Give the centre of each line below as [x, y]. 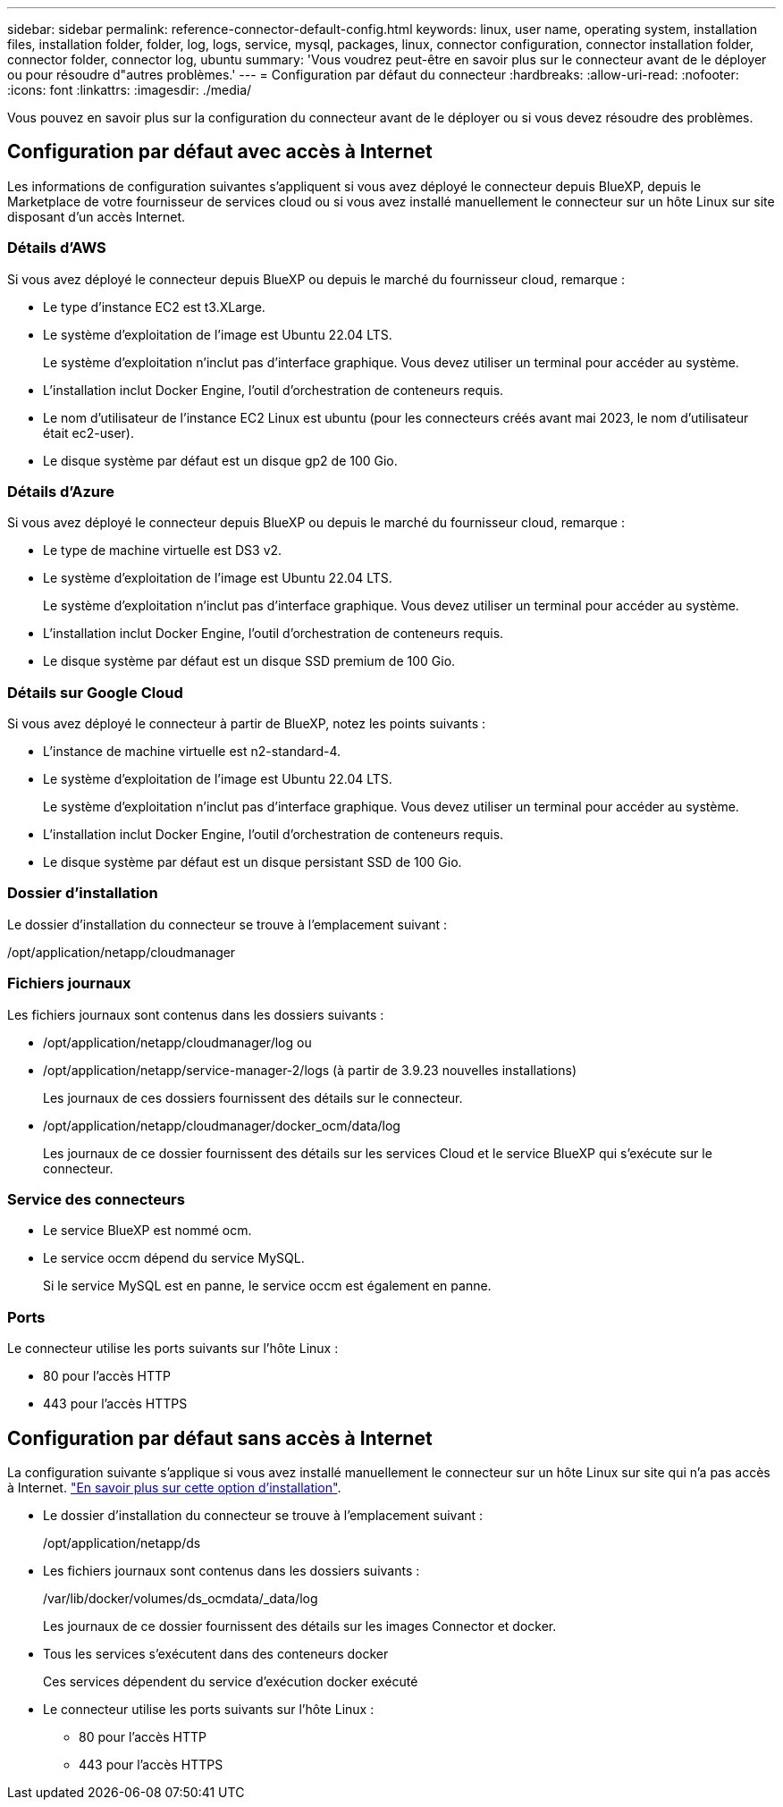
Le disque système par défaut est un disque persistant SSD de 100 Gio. [253, 862]
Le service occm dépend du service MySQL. [174, 1258]
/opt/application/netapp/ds [122, 1542]
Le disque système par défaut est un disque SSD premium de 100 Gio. [249, 661]
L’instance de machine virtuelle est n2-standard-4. [192, 752]
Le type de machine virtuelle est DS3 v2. [163, 551]
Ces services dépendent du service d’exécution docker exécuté [231, 1681]
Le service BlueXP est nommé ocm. [147, 1231]
